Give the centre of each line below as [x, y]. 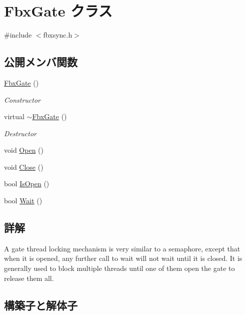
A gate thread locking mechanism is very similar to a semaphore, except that [122, 248]
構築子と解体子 [41, 305]
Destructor [20, 133]
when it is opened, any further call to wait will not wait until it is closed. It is [123, 258]
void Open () [24, 150]
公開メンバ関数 [41, 62]
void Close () [24, 167]
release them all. [29, 278]
